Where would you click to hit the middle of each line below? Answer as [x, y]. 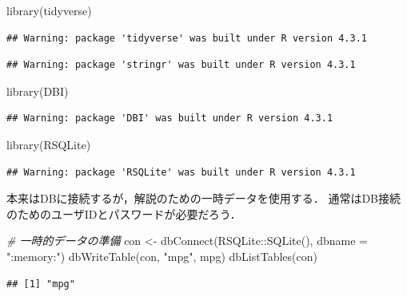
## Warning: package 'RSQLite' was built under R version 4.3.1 [181, 172]
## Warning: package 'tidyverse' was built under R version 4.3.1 [187, 38]
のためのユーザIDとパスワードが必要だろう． [124, 213]
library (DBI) [38, 91]
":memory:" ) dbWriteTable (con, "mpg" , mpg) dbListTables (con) [162, 256]
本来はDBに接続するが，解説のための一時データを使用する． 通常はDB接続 [204, 198]
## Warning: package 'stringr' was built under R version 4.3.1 [181, 65]
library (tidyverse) [49, 10]
